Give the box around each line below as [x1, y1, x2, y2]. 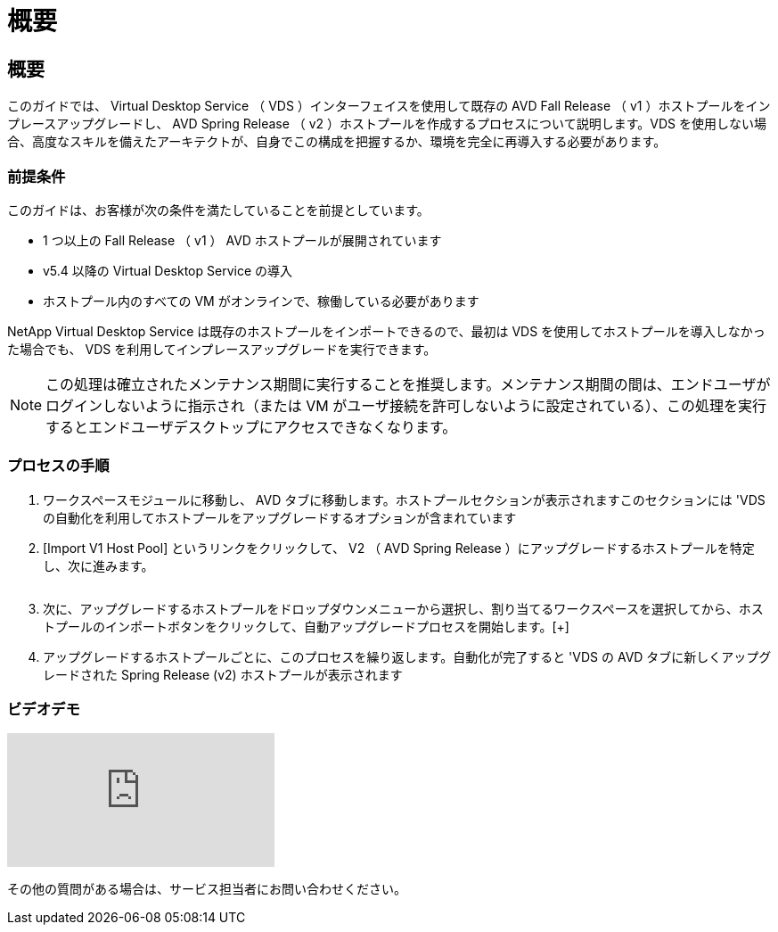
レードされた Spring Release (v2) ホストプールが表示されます [43, 666, 403, 682]
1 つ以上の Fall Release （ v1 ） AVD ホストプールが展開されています [43, 232, 442, 248]
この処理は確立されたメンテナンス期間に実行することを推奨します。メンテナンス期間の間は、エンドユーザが [45, 375, 771, 393]
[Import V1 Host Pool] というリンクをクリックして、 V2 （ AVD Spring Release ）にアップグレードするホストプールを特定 [43, 540, 755, 556]
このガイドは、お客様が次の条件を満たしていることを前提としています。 [7, 202, 430, 218]
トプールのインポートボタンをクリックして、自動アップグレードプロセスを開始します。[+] [43, 618, 569, 634]
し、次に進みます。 [43, 557, 154, 573]
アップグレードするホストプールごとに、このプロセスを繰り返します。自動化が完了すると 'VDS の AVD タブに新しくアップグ [43, 648, 772, 664]
